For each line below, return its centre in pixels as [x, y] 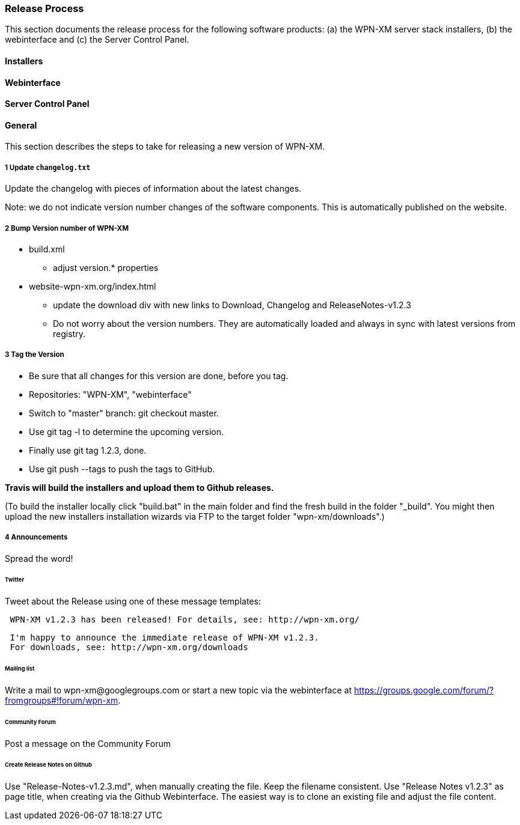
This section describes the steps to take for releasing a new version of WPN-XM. [165, 147]
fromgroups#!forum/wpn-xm [62, 700]
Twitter [15, 580]
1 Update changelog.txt [48, 167]
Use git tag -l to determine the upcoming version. [126, 431]
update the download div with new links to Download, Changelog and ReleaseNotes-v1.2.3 [232, 305]
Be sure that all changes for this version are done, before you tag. [159, 376]
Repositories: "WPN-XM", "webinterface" [110, 394]
